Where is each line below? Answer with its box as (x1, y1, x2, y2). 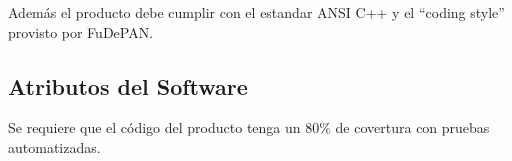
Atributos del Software (8, 70, 248, 101)
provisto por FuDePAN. (8, 21, 154, 42)
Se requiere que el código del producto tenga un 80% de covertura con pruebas (8, 117, 490, 138)
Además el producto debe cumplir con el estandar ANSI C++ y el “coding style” (8, 2, 505, 22)
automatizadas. (8, 136, 101, 157)
